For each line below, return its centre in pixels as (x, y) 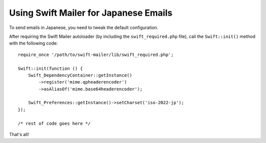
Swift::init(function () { (50, 68)
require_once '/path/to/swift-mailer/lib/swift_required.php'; (96, 55)
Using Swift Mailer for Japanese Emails (91, 13)
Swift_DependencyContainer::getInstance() (80, 75)
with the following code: (33, 43)
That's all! (19, 135)
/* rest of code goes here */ (54, 123)
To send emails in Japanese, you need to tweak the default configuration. (84, 28)
